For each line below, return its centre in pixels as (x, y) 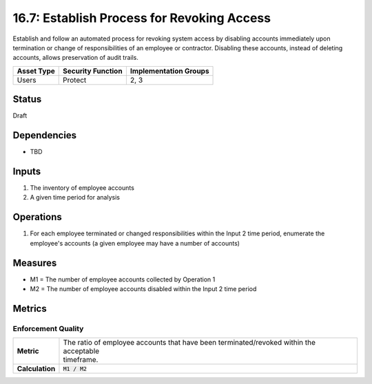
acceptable (81, 351)
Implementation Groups (169, 71)
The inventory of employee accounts (82, 188)
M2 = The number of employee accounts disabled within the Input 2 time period (143, 289)
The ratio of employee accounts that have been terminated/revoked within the (189, 343)
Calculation (36, 369)
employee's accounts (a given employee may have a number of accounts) (135, 243)
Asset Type (36, 71)
